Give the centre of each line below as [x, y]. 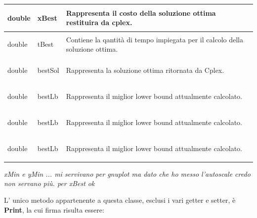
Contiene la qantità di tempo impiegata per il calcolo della [154, 39]
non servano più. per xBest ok [49, 183]
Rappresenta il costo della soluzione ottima [141, 13]
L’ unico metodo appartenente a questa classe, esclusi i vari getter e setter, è [120, 200]
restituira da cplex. [99, 22]
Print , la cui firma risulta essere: [54, 209]
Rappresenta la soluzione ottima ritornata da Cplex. [145, 70]
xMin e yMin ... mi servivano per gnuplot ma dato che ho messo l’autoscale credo [127, 173]
